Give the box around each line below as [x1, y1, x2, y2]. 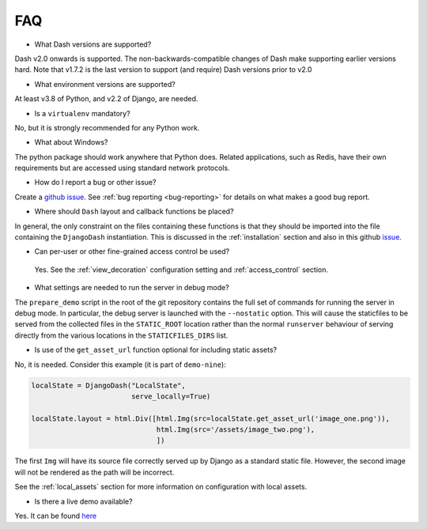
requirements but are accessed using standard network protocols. [14, 163, 230, 173]
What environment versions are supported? [34, 79, 176, 89]
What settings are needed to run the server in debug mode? [34, 283, 229, 293]
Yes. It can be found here [14, 511, 97, 521]
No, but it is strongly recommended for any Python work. [14, 123, 200, 132]
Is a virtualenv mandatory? [34, 108, 130, 118]
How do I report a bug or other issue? [34, 178, 157, 187]
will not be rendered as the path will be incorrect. [14, 467, 175, 477]
